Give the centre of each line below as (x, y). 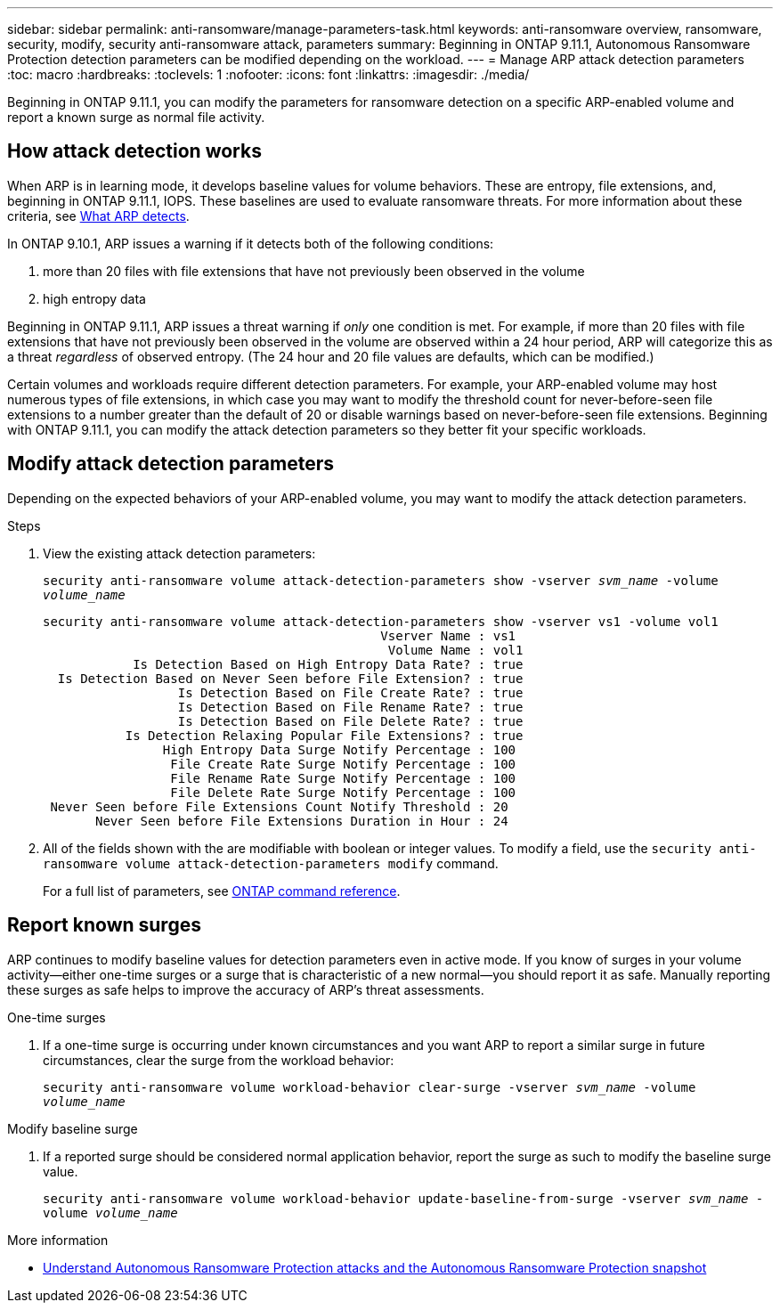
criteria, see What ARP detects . (98, 216)
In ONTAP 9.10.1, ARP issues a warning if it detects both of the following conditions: (251, 243)
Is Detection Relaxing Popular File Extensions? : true (324, 735)
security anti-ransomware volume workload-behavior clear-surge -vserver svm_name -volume (370, 1087)
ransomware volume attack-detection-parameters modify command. (271, 863)
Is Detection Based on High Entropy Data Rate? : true (328, 664)
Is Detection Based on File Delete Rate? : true (350, 721)
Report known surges (104, 925)
